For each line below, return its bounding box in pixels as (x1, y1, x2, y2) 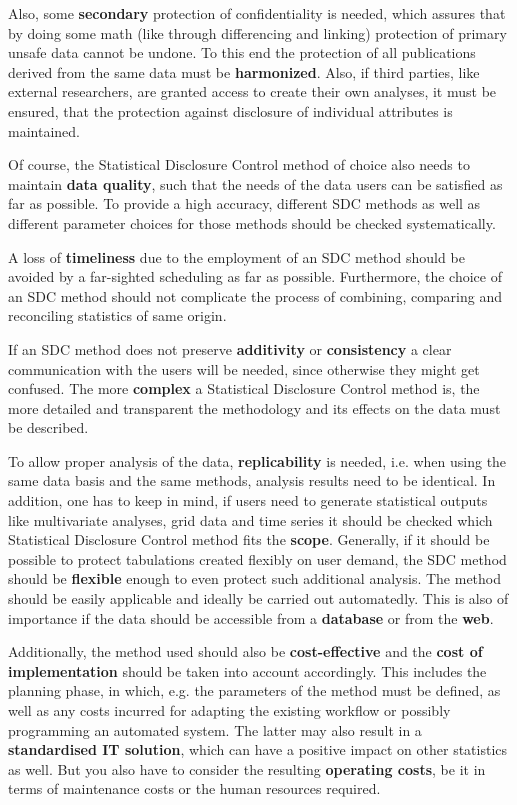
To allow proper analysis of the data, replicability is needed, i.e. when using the (8, 450, 507, 471)
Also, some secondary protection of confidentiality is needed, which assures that (8, 3, 506, 23)
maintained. (8, 120, 80, 141)
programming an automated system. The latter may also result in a (8, 719, 422, 740)
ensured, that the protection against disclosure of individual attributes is (8, 100, 453, 121)
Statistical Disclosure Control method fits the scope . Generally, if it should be (8, 529, 490, 550)
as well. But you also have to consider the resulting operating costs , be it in (8, 758, 486, 779)
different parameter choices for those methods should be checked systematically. (8, 212, 496, 233)
